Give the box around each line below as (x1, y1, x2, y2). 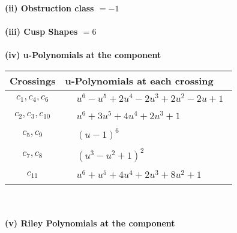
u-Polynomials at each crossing (65, 73, 214, 87)
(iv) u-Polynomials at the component (5, 49, 161, 61)
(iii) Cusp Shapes (5, 25, 78, 38)
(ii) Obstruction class (5, 2, 94, 14)
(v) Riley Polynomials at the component (5, 216, 175, 229)
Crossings (10, 73, 56, 87)
